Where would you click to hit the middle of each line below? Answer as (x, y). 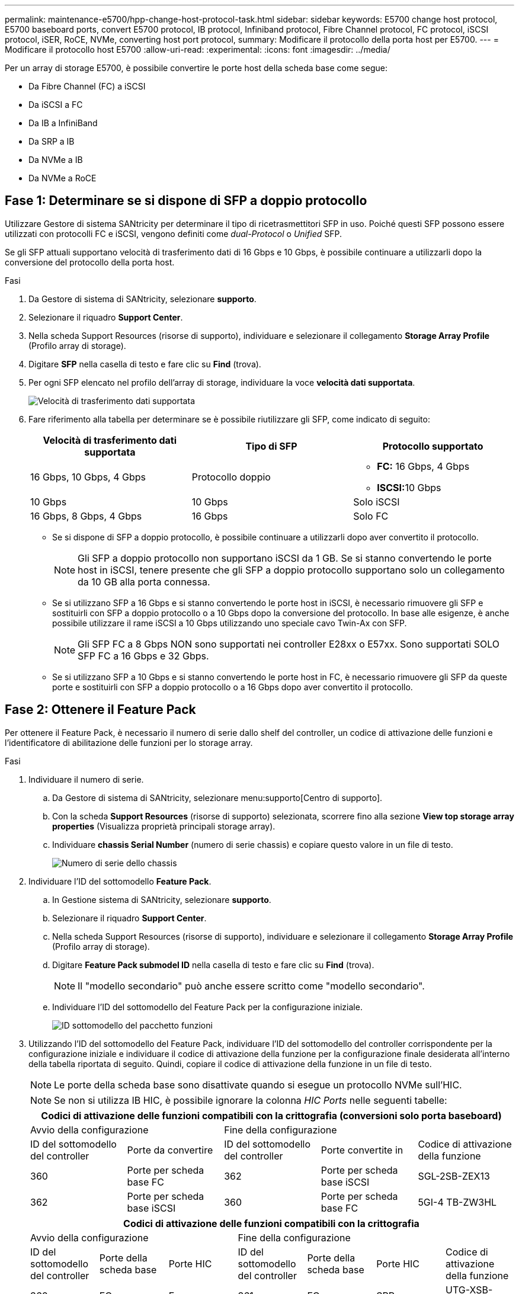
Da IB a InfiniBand (63, 123)
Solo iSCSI (377, 502)
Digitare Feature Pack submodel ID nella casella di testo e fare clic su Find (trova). (213, 965)
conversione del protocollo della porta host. (90, 262)
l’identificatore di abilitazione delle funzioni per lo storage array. (129, 742)
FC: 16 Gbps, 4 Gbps (423, 466)
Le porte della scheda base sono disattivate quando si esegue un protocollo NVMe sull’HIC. (258, 1085)
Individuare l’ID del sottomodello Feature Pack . (120, 881)
